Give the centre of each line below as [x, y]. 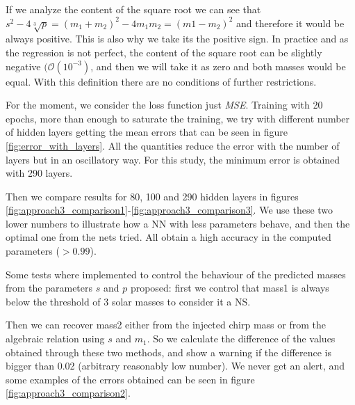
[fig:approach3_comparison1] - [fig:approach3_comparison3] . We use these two [170, 210]
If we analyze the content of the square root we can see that [133, 9]
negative [23, 66]
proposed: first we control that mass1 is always [230, 288]
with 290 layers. [39, 173]
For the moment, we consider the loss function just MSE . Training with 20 [164, 105]
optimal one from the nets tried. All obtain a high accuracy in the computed [168, 237]
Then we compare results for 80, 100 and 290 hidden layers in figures [152, 196]
